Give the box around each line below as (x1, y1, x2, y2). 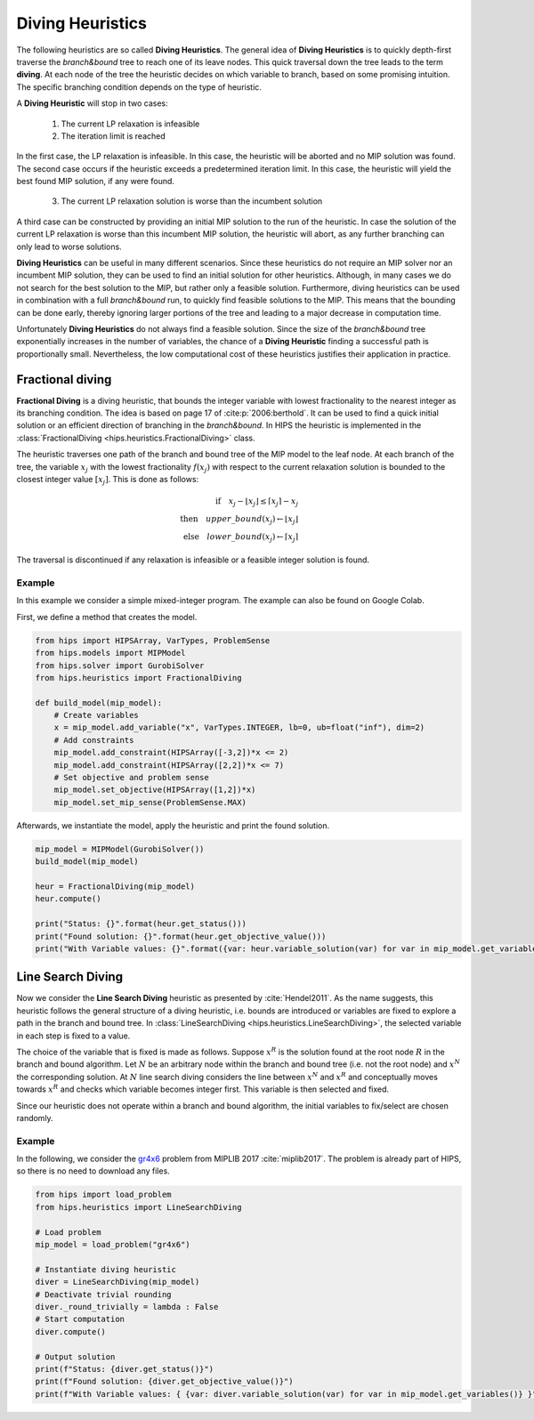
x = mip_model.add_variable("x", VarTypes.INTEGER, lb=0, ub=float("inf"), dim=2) (53, 722, 425, 733)
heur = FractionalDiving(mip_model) (35, 881, 196, 892)
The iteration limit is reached (61, 130, 166, 141)
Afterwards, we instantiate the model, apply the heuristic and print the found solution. (16, 819, 330, 831)
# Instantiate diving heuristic (35, 1264, 177, 1274)
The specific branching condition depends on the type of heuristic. (16, 81, 263, 93)
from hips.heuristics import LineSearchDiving (35, 1202, 242, 1212)
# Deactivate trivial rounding (35, 1289, 173, 1299)
